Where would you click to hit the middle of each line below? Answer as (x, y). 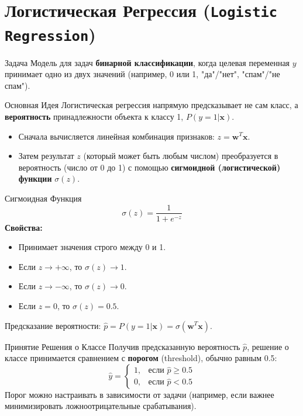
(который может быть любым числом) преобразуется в (181, 156)
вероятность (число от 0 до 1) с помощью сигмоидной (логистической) (149, 167)
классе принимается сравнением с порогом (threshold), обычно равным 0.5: (141, 358)
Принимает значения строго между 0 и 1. (92, 247)
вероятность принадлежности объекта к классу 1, (94, 116)
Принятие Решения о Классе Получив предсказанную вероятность (123, 346)
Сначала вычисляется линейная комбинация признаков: (116, 136)
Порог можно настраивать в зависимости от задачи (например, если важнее (140, 394)
